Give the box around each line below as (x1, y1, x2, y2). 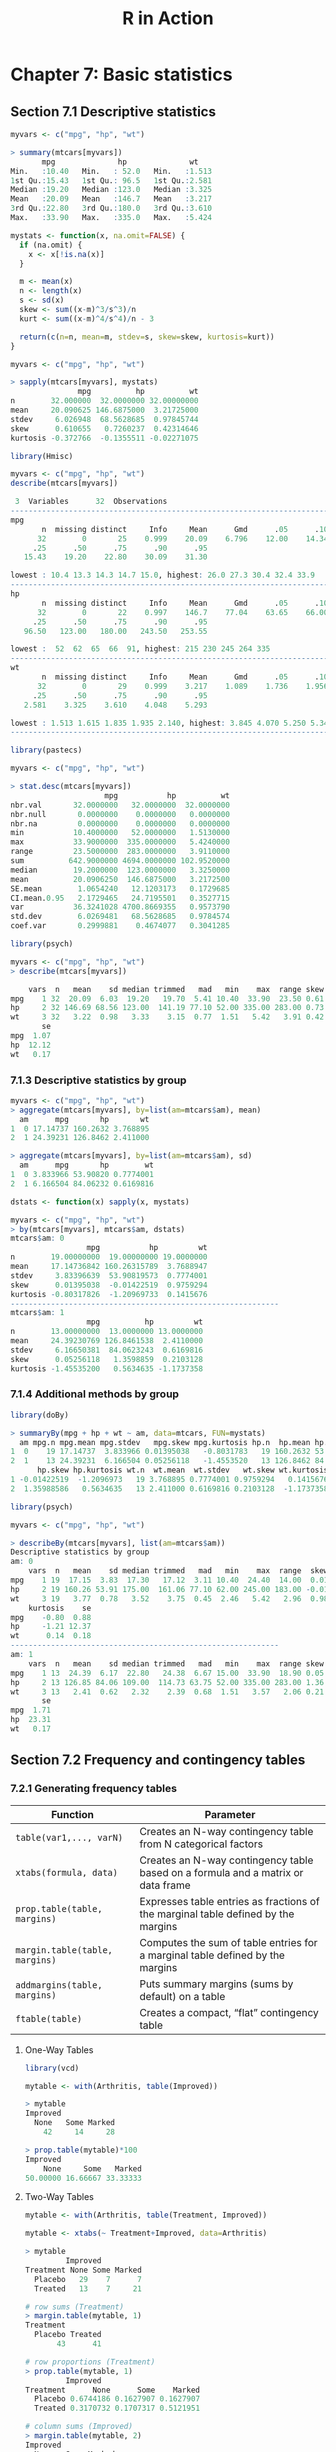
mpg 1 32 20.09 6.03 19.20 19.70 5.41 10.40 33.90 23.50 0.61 (10, 993, 325, 1004)
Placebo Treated (34, 2330, 102, 2340)
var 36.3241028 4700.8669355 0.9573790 (10, 902, 230, 912)
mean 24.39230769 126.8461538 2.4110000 (10, 1336, 203, 1346)
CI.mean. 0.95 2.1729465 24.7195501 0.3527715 (10, 893, 230, 903)
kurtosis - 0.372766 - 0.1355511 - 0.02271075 (10, 433, 199, 443)
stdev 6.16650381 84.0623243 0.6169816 (10, 1345, 203, 1355)
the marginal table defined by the (139, 1907, 295, 1921)
